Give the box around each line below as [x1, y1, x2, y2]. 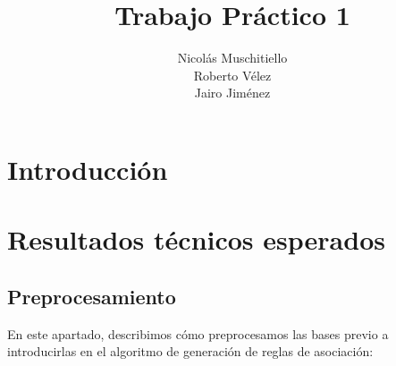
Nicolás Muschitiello [177, 48, 288, 67]
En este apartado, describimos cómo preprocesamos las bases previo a [7, 324, 389, 343]
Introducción [7, 150, 168, 187]
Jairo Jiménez [194, 83, 271, 102]
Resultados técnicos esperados [7, 221, 385, 258]
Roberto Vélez [193, 65, 272, 84]
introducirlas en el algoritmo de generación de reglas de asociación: [7, 342, 374, 361]
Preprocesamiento [7, 282, 176, 310]
